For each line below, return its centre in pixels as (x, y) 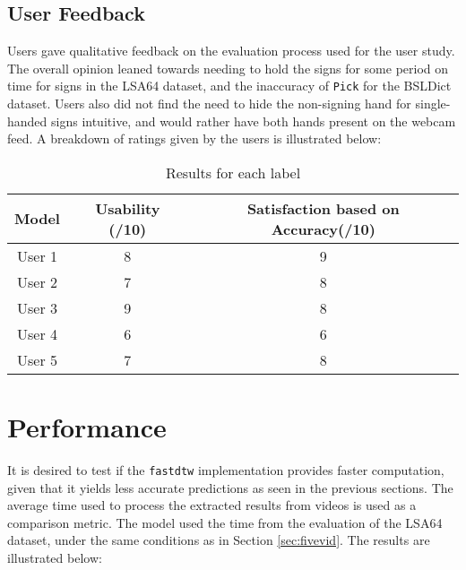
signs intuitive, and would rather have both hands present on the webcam (254, 121)
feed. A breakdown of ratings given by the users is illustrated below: (194, 138)
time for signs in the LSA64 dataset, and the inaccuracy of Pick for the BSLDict (229, 86)
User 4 (37, 333)
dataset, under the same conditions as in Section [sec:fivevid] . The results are (219, 540)
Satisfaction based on (323, 208)
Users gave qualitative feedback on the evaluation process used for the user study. (231, 51)
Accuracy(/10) (323, 229)
